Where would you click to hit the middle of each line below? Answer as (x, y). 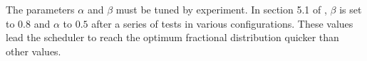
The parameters (40, 9)
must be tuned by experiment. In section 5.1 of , (221, 9)
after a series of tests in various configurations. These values (222, 23)
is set (351, 9)
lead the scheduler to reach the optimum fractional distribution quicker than (172, 37)
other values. (33, 51)
